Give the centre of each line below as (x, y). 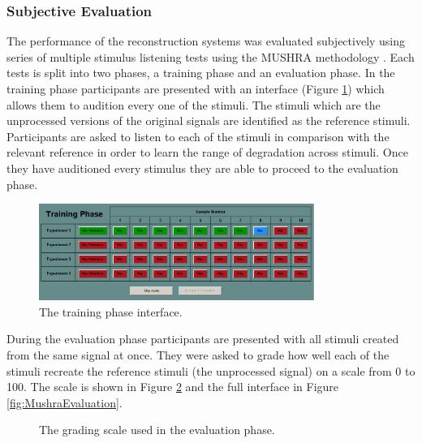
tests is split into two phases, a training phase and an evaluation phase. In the (201, 73)
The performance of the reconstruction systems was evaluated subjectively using (206, 41)
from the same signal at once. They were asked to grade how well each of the (198, 355)
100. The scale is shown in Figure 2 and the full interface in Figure (173, 387)
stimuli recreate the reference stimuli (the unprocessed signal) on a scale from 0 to (211, 370)
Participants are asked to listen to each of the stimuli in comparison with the (198, 136)
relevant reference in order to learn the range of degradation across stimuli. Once (207, 152)
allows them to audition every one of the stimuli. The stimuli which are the (194, 104)
